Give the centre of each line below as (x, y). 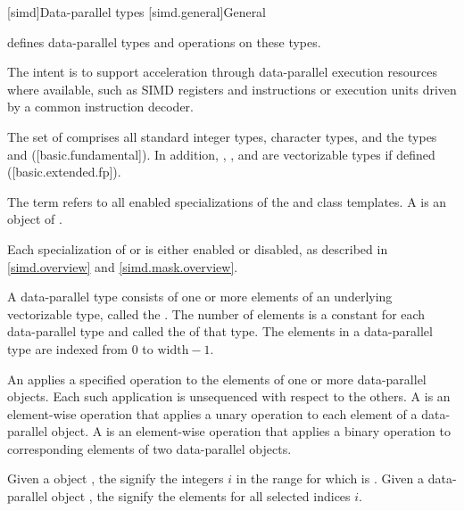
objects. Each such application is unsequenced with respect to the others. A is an (229, 396)
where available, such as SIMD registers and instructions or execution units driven (232, 89)
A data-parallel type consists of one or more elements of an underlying (200, 297)
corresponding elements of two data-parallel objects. (149, 448)
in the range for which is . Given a (330, 478)
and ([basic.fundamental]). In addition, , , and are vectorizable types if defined (221, 154)
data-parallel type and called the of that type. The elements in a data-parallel (220, 331)
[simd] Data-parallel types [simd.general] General (137, 12)
